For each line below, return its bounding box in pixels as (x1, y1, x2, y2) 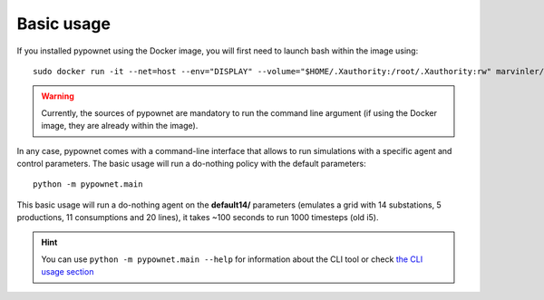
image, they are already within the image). (41, 121, 199, 131)
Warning (41, 91, 74, 102)
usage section (41, 266, 94, 277)
